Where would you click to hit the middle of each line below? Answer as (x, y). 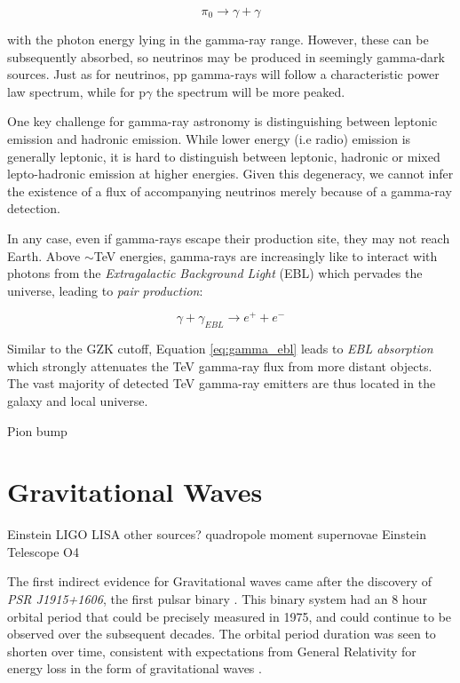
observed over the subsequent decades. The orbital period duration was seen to (222, 634)
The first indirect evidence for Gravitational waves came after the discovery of (220, 581)
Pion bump (37, 430)
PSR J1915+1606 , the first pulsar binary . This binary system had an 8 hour (217, 599)
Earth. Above (44, 255)
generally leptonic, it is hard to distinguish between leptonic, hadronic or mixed (224, 156)
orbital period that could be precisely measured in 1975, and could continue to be (230, 616)
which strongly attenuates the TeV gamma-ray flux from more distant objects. (220, 365)
